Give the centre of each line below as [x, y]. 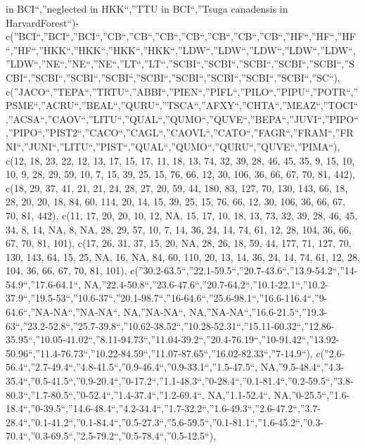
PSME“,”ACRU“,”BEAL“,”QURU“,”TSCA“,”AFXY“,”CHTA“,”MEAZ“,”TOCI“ [182, 105]
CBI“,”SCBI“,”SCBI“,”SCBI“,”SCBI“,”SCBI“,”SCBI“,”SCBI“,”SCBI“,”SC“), [173, 77]
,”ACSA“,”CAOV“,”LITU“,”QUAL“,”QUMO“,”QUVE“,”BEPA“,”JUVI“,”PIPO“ [182, 119]
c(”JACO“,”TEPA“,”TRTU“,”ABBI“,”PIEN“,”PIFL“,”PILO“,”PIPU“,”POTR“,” [182, 91]
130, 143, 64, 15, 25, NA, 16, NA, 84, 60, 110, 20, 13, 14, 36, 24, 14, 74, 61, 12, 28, [183, 256]
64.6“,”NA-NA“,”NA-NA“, [63, 312]
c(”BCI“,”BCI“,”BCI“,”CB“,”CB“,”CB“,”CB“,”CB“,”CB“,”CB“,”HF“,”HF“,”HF [181, 36]
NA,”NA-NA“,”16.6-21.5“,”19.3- [258, 312]
